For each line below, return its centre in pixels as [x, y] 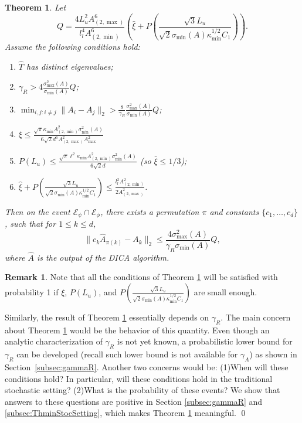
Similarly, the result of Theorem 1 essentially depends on [107, 317]
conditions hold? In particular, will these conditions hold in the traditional [139, 378]
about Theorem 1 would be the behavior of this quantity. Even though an [137, 330]
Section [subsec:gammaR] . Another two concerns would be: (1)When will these [147, 367]
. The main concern [256, 317]
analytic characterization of [54, 341]
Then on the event [38, 211]
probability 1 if [32, 292]
